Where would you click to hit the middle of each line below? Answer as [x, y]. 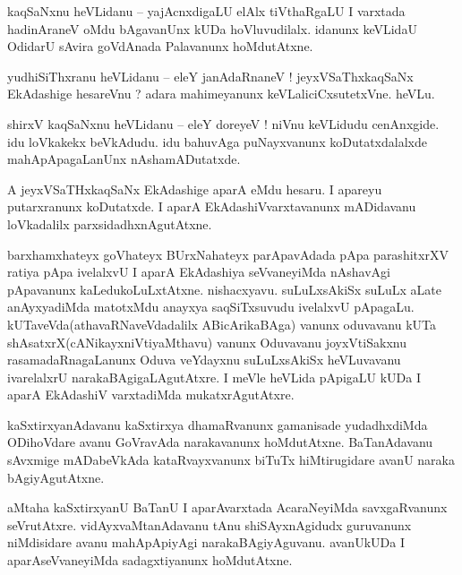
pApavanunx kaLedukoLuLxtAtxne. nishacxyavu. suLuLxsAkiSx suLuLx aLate [224, 289]
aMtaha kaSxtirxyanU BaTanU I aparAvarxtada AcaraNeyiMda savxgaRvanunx [227, 507]
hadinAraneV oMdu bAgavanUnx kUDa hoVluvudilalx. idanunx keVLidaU [212, 28]
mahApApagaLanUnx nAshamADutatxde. [124, 159]
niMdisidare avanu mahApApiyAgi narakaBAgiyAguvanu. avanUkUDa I [206, 542]
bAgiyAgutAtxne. [56, 477]
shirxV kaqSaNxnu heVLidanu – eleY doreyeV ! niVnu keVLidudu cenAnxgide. [223, 123]
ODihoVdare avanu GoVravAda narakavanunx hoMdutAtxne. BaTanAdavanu [220, 442]
